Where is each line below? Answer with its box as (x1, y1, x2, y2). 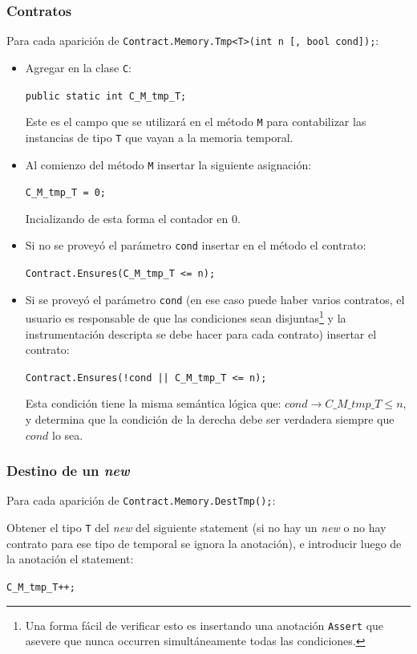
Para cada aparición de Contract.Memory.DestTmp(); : (6, 492, 276, 509)
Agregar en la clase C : (25, 59, 132, 75)
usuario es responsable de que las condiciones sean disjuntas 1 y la (25, 307, 346, 327)
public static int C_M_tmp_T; (25, 90, 187, 102)
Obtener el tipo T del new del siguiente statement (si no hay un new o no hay (6, 519, 387, 536)
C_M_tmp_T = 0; (25, 187, 107, 199)
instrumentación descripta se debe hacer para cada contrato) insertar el (25, 325, 377, 342)
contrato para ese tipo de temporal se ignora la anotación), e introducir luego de (6, 534, 402, 551)
